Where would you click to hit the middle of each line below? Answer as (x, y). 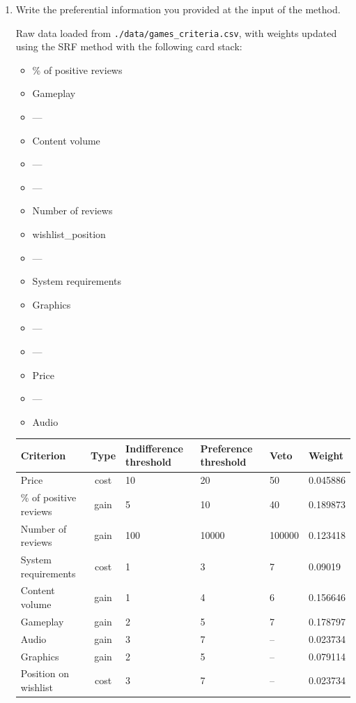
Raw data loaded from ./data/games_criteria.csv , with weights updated (176, 32)
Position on (45, 673)
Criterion (43, 455)
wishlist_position (69, 234)
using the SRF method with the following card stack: (129, 46)
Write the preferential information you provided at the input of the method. (178, 9)
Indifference (154, 448)
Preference (226, 448)
